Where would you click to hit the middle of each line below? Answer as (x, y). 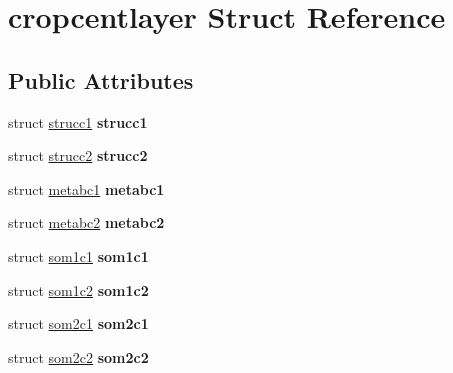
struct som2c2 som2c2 (78, 356)
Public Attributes (101, 79)
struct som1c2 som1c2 (78, 289)
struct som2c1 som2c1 (78, 323)
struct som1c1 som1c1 (78, 255)
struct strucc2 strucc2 (78, 155)
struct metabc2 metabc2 (86, 222)
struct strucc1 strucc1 (78, 121)
